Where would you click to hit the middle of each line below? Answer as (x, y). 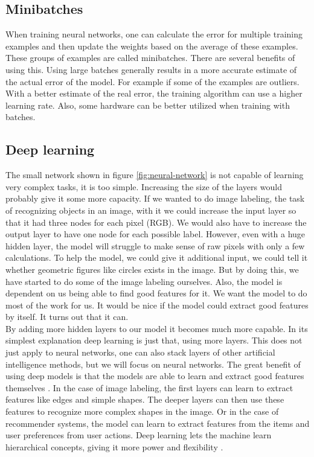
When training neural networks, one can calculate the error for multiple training (154, 34)
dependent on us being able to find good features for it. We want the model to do (156, 293)
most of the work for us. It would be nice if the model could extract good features (157, 305)
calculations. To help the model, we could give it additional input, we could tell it (157, 257)
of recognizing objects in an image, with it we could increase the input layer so (151, 210)
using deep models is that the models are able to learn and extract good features (155, 376)
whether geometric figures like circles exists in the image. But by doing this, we (152, 269)
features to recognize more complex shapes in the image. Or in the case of (142, 411)
